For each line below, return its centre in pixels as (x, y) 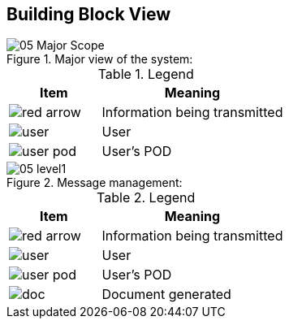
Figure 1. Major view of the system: (100, 59)
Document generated (166, 295)
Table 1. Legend (146, 74)
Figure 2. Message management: (95, 183)
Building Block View (89, 14)
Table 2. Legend (146, 198)
